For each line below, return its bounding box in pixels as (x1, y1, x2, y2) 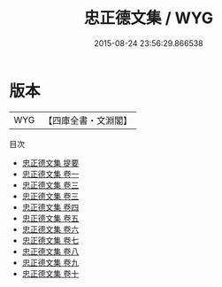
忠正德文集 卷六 (21, 223, 80, 235)
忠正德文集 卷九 (21, 257, 80, 268)
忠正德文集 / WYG (83, 8, 214, 28)
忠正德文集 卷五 (21, 213, 80, 223)
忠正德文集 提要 (21, 157, 80, 168)
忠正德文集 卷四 (21, 201, 80, 213)
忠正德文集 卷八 (21, 245, 80, 257)
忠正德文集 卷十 (21, 268, 80, 279)
